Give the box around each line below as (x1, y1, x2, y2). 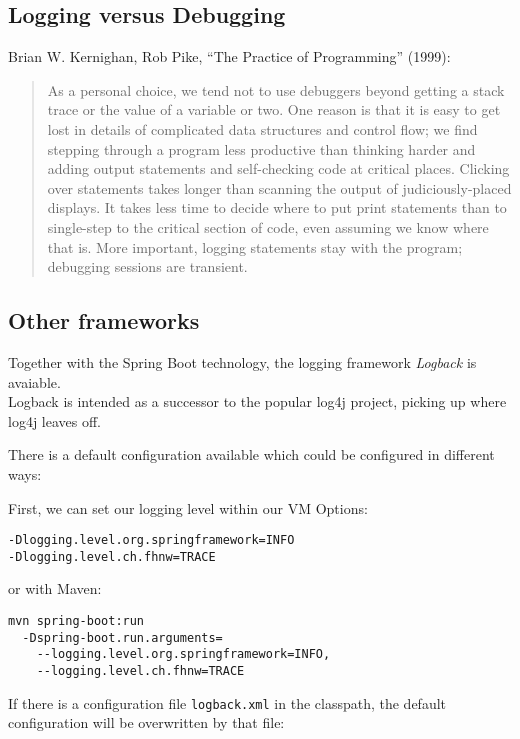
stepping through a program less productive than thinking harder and (47, 138, 476, 159)
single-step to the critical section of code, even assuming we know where (47, 216, 489, 237)
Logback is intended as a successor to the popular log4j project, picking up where (8, 391, 507, 412)
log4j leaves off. (8, 410, 102, 431)
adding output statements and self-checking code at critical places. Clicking (47, 158, 510, 179)
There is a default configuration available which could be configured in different (8, 444, 495, 465)
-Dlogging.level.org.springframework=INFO (8, 533, 295, 548)
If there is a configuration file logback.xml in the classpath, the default (8, 692, 447, 713)
